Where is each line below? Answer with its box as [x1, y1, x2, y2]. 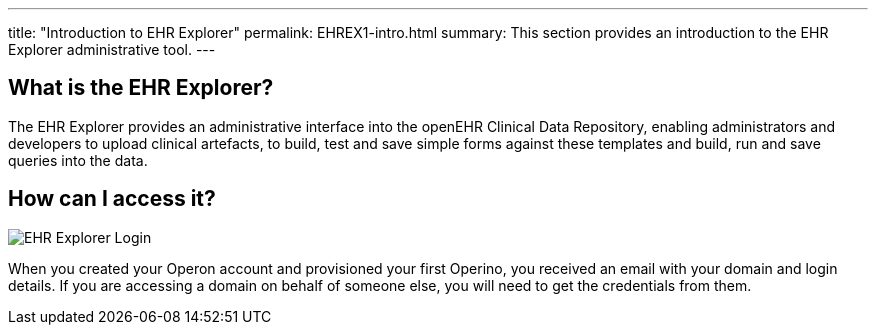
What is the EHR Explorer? [8, 75, 274, 101]
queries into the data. [8, 151, 148, 169]
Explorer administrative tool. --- [8, 41, 216, 58]
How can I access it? [8, 186, 216, 212]
